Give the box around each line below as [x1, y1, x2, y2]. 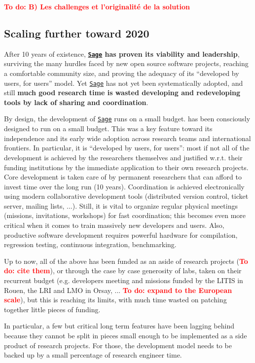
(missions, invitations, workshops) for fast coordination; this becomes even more [4, 210, 246, 220]
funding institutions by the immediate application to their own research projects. [4, 162, 249, 172]
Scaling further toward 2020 [4, 25, 149, 40]
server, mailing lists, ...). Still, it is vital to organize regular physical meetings [4, 200, 238, 211]
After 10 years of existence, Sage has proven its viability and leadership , [4, 48, 240, 59]
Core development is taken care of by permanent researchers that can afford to [4, 172, 242, 182]
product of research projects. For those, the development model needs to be [4, 340, 232, 350]
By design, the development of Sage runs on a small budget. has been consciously [4, 113, 251, 124]
